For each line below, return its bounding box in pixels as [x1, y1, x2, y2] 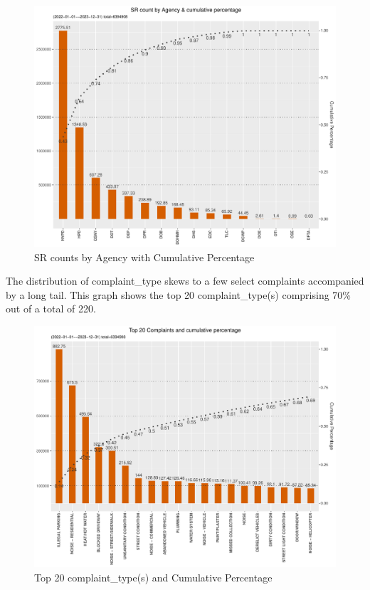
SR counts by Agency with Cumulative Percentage [34, 249, 255, 264]
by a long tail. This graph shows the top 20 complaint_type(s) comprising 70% [6, 287, 351, 302]
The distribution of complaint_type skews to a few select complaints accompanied [6, 273, 364, 288]
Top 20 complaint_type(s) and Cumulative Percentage [34, 569, 273, 584]
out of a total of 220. [6, 301, 96, 316]
